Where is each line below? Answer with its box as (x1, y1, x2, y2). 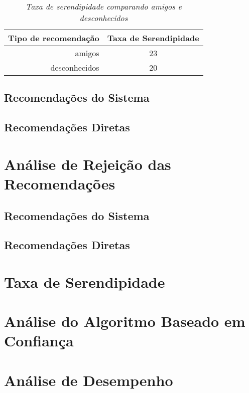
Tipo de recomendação (8, 32, 99, 44)
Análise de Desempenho (4, 369, 173, 390)
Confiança (4, 330, 74, 351)
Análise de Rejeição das (4, 153, 171, 174)
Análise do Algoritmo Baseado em (4, 311, 245, 331)
